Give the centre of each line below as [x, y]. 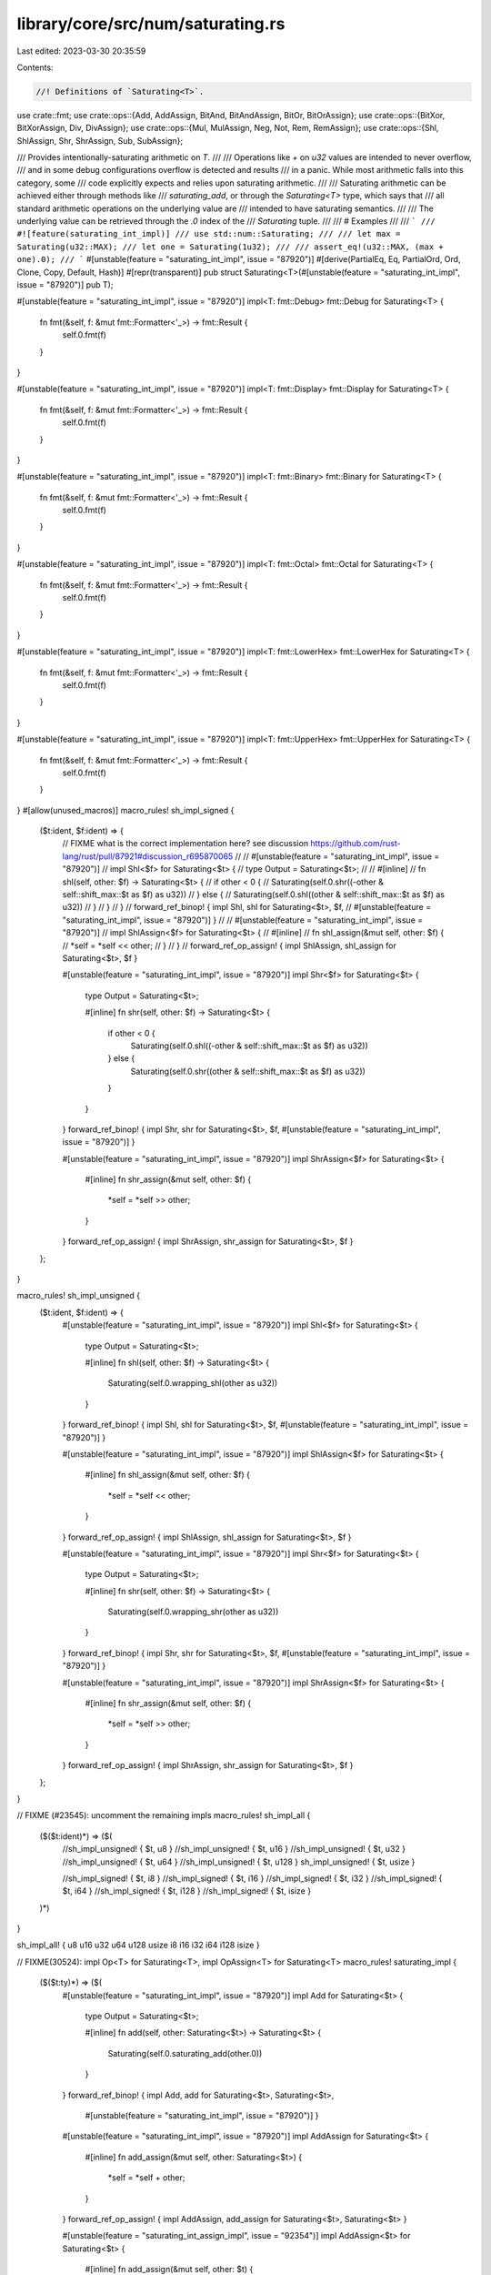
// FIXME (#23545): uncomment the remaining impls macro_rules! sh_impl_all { [164, 1815]
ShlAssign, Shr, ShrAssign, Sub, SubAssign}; [100, 140]
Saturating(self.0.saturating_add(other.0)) [185, 2053]
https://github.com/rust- [356, 844]
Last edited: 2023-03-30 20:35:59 [81, 51]
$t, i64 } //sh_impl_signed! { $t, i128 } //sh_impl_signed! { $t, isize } [187, 1891]
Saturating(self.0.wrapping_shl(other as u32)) [193, 1383]
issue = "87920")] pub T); [65, 284]
